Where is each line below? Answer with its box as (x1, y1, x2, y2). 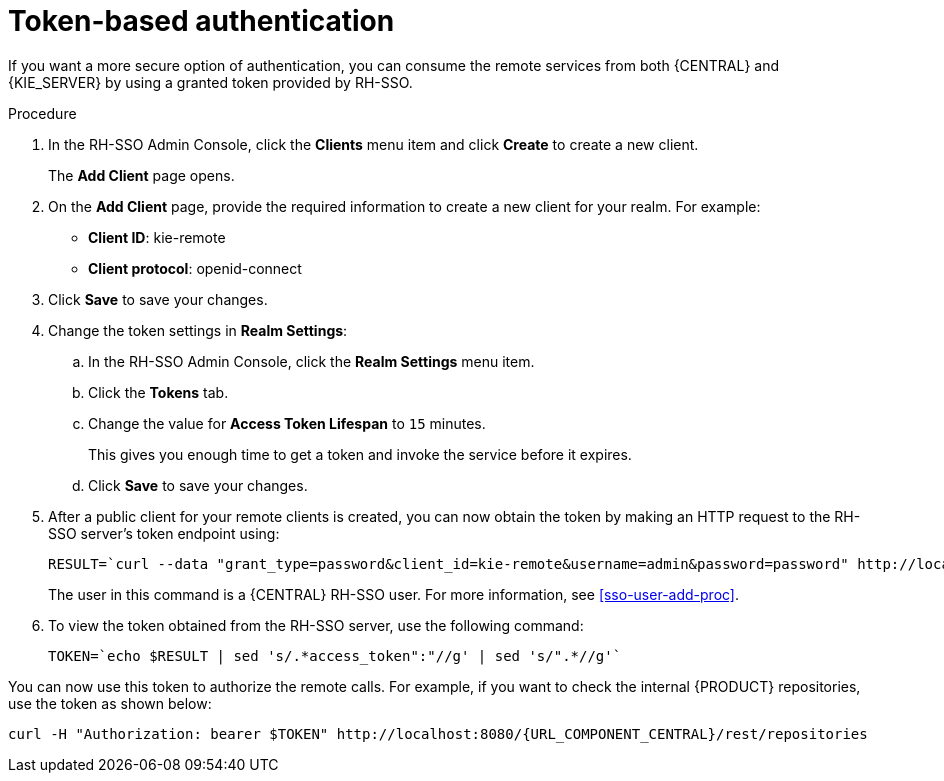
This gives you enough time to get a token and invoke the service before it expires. (88, 445, 632, 463)
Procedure (8, 104, 77, 122)
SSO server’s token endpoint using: (48, 524, 280, 542)
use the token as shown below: (8, 694, 212, 712)
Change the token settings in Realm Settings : (48, 321, 348, 339)
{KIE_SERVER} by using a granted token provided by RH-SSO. (8, 73, 413, 91)
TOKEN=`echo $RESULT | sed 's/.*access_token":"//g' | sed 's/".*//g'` (48, 647, 622, 664)
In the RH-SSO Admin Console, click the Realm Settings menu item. (88, 352, 535, 370)
